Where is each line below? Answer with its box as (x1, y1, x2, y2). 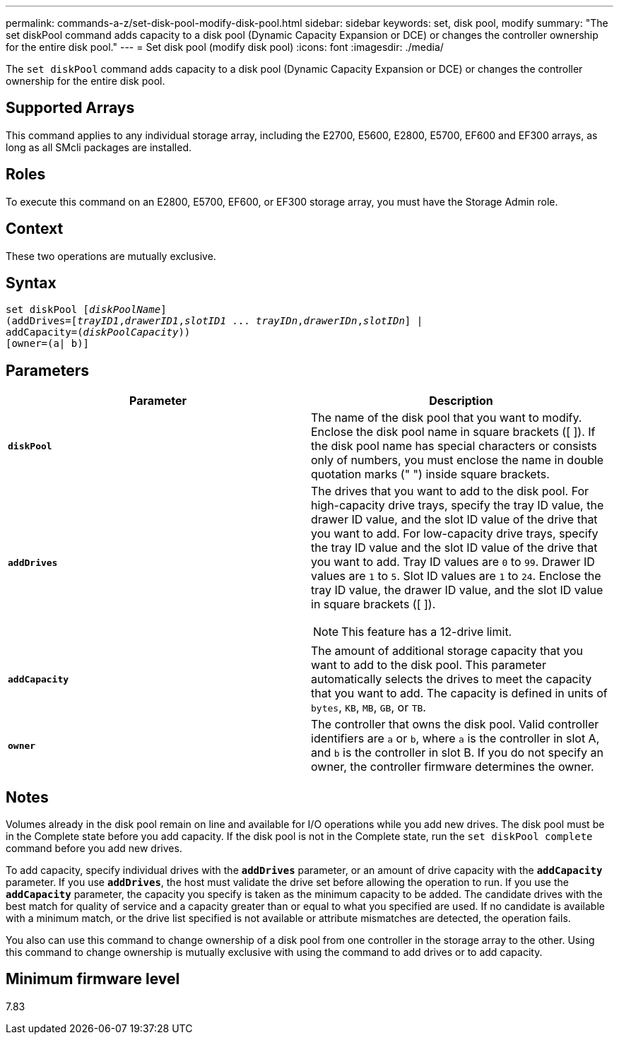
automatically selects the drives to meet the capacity (311, 672, 592, 687)
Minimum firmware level (6, 970, 180, 988)
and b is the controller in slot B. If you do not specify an (311, 745, 603, 760)
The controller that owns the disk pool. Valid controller (311, 717, 599, 732)
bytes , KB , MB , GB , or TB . (311, 700, 426, 715)
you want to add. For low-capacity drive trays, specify (311, 526, 599, 541)
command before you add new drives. (6, 842, 182, 855)
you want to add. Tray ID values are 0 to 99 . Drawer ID (311, 555, 595, 569)
